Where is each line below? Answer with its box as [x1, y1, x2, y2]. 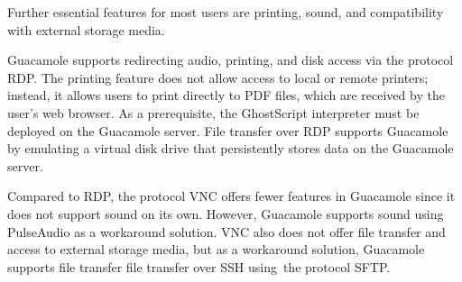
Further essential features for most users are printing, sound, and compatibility [7, 3, 444, 21]
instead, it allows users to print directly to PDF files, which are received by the [7, 86, 445, 105]
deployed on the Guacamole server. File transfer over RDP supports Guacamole [7, 121, 448, 140]
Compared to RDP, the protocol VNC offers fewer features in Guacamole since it [7, 186, 456, 205]
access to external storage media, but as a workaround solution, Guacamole [7, 240, 425, 259]
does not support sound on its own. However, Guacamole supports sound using [7, 204, 444, 223]
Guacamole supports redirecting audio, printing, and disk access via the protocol [7, 50, 454, 69]
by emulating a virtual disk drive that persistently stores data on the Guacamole [7, 139, 454, 158]
